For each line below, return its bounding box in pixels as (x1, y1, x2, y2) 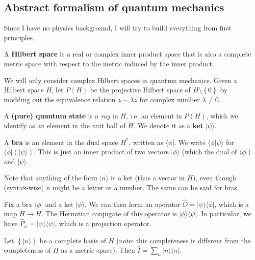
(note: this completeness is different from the (116, 235, 251, 245)
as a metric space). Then (61, 245, 135, 255)
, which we (206, 111, 238, 121)
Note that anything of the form (4, 173, 98, 183)
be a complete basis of (39, 235, 106, 245)
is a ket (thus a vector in (111, 173, 185, 183)
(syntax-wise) (4, 182, 44, 192)
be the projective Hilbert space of (90, 85, 191, 95)
